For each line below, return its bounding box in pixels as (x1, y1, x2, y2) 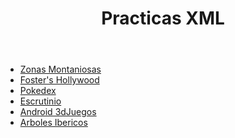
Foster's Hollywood (19, 74, 100, 86)
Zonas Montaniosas (19, 63, 102, 76)
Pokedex (19, 85, 57, 97)
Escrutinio (19, 95, 62, 107)
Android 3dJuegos (19, 106, 97, 118)
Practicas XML (101, 7, 225, 30)
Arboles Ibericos (19, 117, 88, 129)
